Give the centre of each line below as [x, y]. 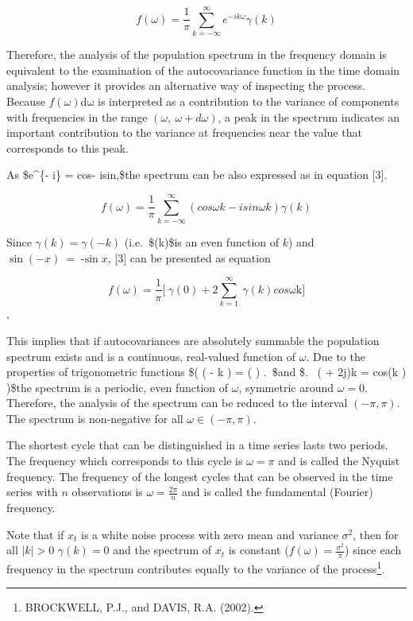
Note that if [35, 534]
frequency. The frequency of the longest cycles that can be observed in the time [200, 476]
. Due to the [336, 356]
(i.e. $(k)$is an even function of [202, 242]
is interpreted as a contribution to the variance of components [249, 101]
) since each [373, 550]
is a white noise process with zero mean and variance [210, 534]
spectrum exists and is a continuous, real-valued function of [151, 356]
